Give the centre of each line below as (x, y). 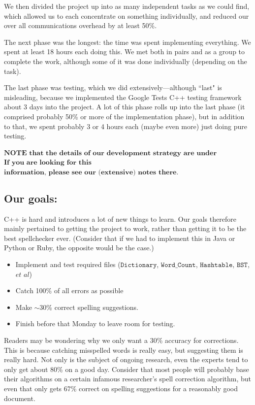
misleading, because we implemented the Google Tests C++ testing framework (123, 97)
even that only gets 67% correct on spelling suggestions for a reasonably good (121, 388)
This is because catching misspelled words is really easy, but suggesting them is (124, 350)
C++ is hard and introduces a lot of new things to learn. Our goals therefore (120, 219)
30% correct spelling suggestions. (89, 307)
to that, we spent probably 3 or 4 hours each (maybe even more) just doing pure (126, 126)
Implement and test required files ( (68, 264)
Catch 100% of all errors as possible (69, 290)
